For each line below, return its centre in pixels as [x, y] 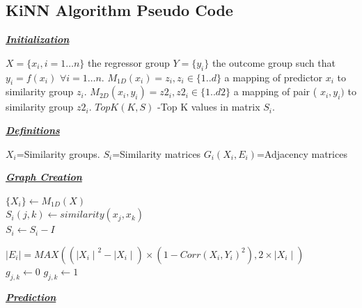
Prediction [31, 297]
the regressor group [128, 62]
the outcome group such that [274, 62]
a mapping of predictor [274, 77]
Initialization [38, 39]
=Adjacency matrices [302, 153]
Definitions [33, 130]
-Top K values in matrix [209, 107]
